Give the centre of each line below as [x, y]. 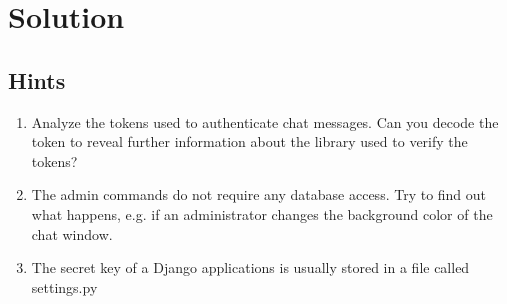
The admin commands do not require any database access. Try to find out [259, 194]
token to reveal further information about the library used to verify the [249, 141]
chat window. [72, 233]
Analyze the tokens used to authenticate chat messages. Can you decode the [265, 121]
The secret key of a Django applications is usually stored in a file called [250, 267]
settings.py [64, 286]
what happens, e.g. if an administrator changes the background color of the [262, 213]
